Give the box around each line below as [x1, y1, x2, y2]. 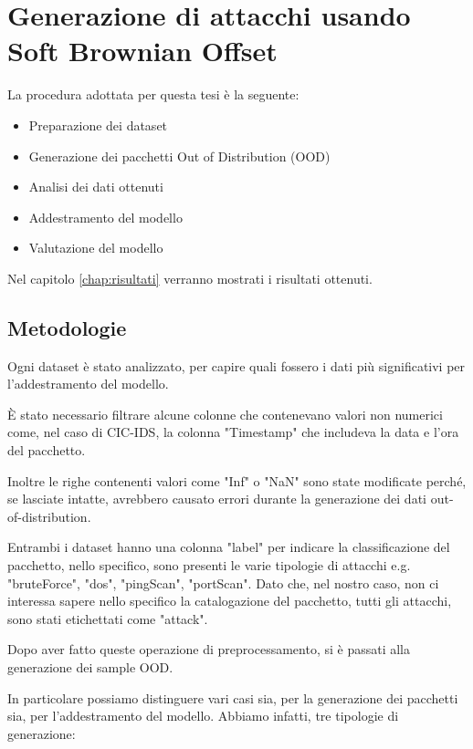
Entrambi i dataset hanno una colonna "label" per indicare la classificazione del [7, 537, 450, 557]
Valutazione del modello [28, 238, 163, 257]
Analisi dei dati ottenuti [28, 177, 163, 196]
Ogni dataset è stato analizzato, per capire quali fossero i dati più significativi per [7, 356, 466, 375]
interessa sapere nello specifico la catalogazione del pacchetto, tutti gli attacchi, [7, 591, 452, 610]
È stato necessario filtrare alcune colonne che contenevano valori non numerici [7, 404, 443, 423]
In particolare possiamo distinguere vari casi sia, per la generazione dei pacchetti [7, 688, 458, 707]
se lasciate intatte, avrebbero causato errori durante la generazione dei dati [7, 489, 426, 508]
